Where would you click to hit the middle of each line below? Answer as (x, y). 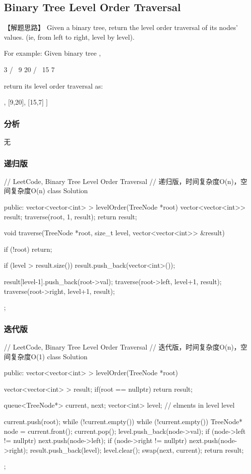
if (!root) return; (28, 249)
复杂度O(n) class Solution (49, 191)
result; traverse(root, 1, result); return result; (71, 216)
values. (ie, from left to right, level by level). (69, 37)
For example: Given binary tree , (52, 53)
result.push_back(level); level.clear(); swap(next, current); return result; (137, 450)
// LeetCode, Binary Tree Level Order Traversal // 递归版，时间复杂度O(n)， (122, 181)
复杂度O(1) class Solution (49, 356)
